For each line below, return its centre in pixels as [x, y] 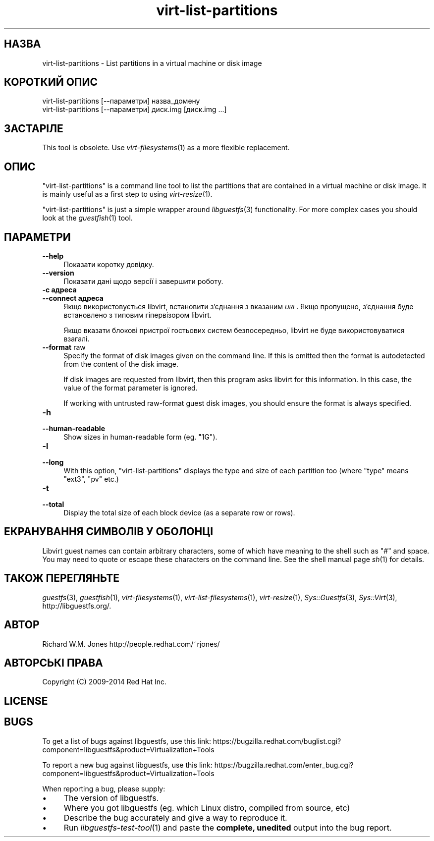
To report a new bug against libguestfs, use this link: [127, 765]
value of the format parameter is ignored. [131, 388]
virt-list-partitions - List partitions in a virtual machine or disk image [152, 63]
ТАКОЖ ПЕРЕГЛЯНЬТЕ [62, 578]
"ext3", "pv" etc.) [91, 479]
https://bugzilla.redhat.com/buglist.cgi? [277, 741]
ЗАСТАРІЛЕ [34, 128]
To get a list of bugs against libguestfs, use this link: [127, 741]
